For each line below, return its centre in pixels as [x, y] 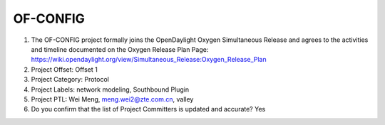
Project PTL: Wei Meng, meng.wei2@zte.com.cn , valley [112, 99]
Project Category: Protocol [70, 80]
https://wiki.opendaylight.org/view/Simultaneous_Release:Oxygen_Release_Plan [149, 60]
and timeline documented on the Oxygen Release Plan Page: [120, 49]
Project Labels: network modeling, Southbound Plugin [110, 89]
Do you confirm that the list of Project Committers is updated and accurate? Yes [148, 109]
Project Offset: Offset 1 [64, 69]
